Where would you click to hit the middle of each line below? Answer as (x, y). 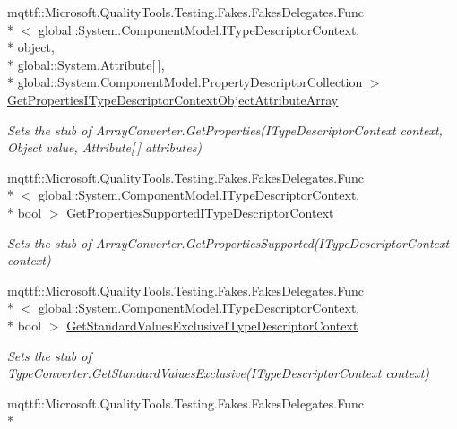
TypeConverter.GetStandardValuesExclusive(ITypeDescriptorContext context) (219, 373)
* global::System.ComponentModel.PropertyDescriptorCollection (185, 82)
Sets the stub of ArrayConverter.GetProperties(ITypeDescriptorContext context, (225, 129)
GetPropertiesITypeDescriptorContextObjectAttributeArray (173, 99)
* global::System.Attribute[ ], (86, 64)
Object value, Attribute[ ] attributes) (105, 147)
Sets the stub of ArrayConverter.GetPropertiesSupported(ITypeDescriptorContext (228, 242)
